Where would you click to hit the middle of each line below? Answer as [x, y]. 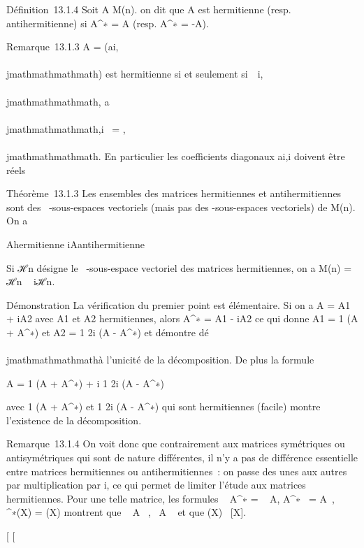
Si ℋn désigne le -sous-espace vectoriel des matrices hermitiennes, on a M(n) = [179, 267]
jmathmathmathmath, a [58, 101]
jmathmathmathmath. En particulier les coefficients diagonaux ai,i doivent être [176, 156]
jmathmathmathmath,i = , [66, 128]
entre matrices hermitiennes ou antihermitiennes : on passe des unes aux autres [177, 471]
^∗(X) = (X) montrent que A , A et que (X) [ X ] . [126, 512]
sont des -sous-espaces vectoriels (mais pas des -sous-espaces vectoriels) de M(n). [181, 207]
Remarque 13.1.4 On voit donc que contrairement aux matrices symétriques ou [176, 444]
